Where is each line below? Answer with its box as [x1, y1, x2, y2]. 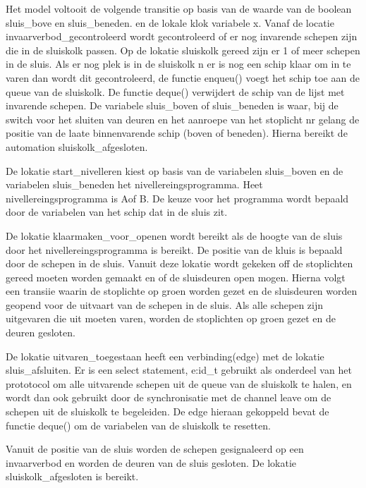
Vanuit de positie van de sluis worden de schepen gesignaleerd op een [6, 441, 304, 456]
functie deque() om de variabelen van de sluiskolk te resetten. [6, 417, 271, 432]
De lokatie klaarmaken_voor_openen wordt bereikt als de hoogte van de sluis [6, 228, 343, 243]
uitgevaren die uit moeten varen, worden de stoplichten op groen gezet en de [6, 311, 336, 326]
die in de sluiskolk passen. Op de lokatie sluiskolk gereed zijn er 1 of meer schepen [6, 42, 360, 57]
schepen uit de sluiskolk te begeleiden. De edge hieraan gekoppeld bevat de [6, 404, 329, 419]
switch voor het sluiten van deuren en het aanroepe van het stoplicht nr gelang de [6, 111, 360, 126]
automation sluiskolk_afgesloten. [6, 139, 148, 154]
